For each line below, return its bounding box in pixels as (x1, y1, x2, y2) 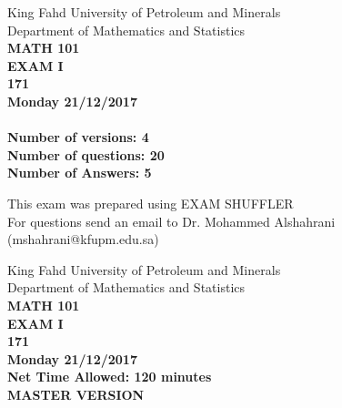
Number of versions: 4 (7, 127, 149, 147)
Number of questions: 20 (7, 145, 165, 164)
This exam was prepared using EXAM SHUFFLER (7, 193, 294, 212)
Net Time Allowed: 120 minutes (7, 367, 212, 386)
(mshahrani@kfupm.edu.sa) (7, 229, 159, 249)
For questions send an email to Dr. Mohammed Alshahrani (7, 211, 336, 230)
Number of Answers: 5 (7, 163, 152, 182)
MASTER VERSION (7, 384, 145, 403)
